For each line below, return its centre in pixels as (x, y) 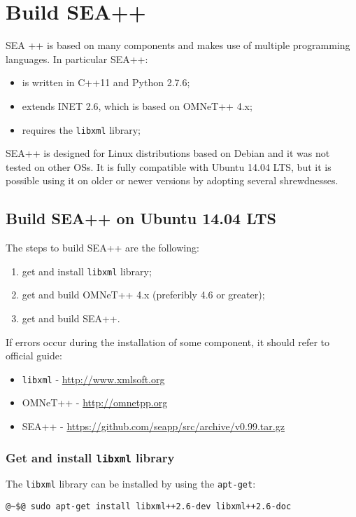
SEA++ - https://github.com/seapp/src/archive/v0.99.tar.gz (153, 426)
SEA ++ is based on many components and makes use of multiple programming (178, 45)
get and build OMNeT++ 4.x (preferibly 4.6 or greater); (143, 295)
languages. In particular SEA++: (77, 58)
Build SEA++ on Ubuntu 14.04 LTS (141, 218)
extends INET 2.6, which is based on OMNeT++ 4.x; (137, 105)
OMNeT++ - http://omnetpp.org (95, 402)
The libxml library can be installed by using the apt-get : (131, 484)
